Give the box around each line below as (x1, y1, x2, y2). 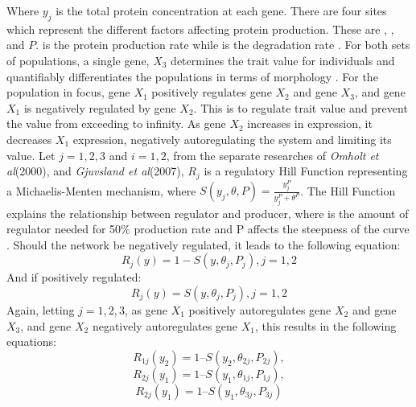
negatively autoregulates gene (92, 317, 238, 334)
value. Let (6, 146, 56, 163)
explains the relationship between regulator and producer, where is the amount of (6, 204, 409, 221)
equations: (6, 333, 56, 350)
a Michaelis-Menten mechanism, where (6, 182, 196, 199)
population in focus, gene (6, 84, 130, 101)
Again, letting (6, 301, 75, 318)
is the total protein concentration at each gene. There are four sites (56, 2, 387, 18)
